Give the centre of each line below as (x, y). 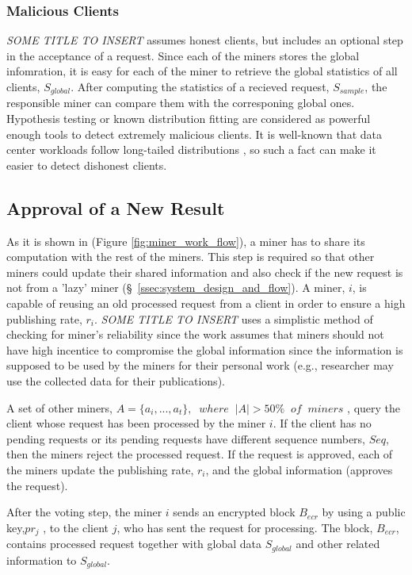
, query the (374, 407)
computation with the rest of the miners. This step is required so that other (191, 257)
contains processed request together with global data (134, 544)
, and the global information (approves (299, 469)
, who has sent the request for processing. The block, (245, 527)
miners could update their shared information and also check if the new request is (205, 272)
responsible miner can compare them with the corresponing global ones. (181, 103)
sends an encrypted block (234, 512)
